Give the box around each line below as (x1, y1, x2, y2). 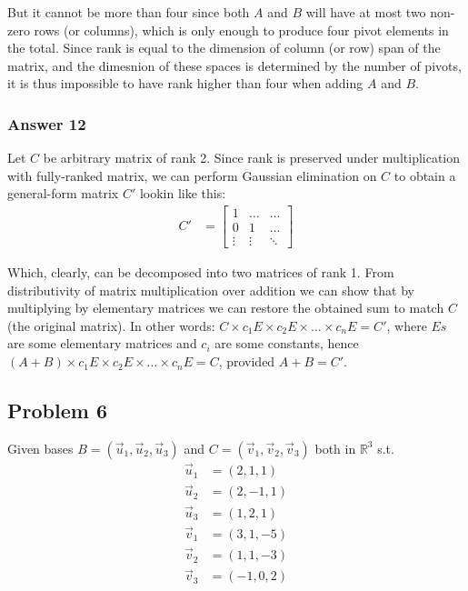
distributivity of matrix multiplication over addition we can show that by (7, 280, 414, 299)
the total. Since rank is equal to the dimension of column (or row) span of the (7, 38, 441, 57)
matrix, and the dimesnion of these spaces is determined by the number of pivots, (7, 55, 462, 75)
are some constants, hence (214, 334, 359, 353)
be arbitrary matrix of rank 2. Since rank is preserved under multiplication (43, 148, 461, 167)
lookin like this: (139, 184, 226, 203)
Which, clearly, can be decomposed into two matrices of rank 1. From (7, 263, 394, 282)
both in (314, 438, 356, 457)
